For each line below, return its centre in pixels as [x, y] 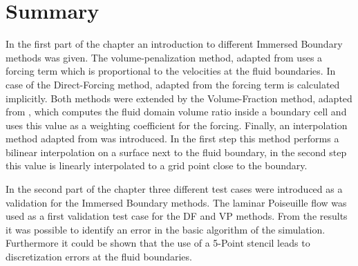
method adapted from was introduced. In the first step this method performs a [172, 139]
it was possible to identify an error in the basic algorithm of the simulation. [166, 229]
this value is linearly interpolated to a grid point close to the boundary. [157, 165]
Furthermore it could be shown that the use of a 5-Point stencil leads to [158, 243]
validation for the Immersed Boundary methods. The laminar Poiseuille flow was [176, 202]
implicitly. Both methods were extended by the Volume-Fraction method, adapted [179, 98]
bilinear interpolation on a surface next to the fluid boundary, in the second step [176, 152]
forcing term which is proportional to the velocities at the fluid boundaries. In [171, 71]
